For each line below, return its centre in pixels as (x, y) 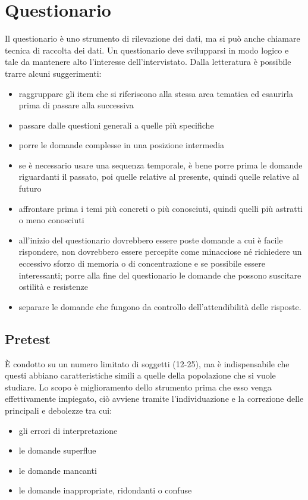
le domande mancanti (58, 470)
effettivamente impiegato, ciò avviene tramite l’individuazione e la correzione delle (154, 399)
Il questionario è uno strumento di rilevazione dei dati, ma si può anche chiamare (153, 38)
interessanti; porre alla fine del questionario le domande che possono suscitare (160, 275)
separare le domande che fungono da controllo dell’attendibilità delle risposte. (160, 306)
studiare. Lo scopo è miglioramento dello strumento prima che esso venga (138, 387)
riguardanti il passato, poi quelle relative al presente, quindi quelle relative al (159, 176)
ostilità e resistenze (53, 287)
